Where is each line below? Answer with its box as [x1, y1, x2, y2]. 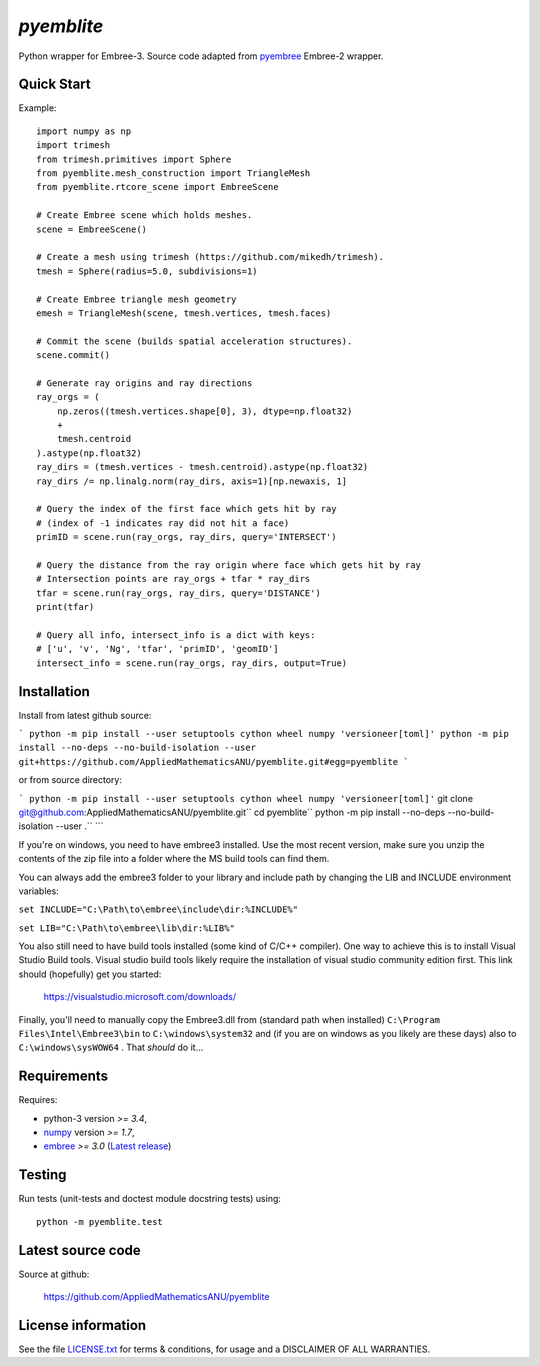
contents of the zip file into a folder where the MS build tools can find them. [18, 853, 330, 865]
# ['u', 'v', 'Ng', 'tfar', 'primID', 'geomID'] [36, 643, 279, 655]
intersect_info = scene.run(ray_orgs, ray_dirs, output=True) [36, 657, 348, 669]
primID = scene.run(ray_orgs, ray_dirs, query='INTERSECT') [36, 531, 337, 543]
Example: [18, 102, 57, 114]
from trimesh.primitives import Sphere [36, 153, 232, 165]
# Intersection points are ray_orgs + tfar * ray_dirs [36, 573, 311, 585]
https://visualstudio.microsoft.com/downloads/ [43, 991, 237, 1003]
